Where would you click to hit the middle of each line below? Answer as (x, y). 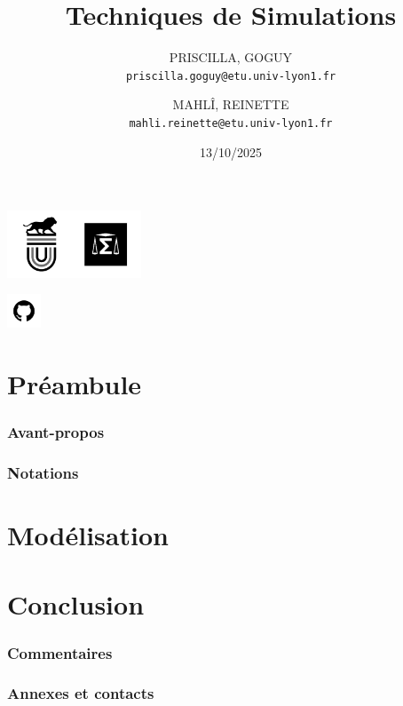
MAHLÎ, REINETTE (231, 104)
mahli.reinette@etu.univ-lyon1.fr (231, 123)
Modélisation (88, 535)
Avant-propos (56, 432)
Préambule (75, 383)
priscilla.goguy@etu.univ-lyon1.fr (231, 76)
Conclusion (76, 604)
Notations (43, 472)
